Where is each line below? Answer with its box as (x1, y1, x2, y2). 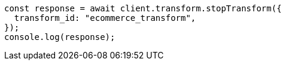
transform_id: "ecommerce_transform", (14, 13, 196, 23)
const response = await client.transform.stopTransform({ (4, 4, 282, 13)
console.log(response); (4, 32, 115, 42)
